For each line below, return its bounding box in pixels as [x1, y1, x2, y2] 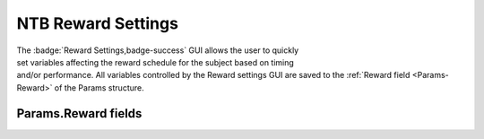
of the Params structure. [54, 82, 144, 93]
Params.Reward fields [16, 106, 143, 121]
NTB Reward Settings [16, 13, 179, 33]
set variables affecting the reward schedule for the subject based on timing [16, 56, 295, 67]
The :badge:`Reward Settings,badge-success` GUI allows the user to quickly [16, 45, 299, 56]
